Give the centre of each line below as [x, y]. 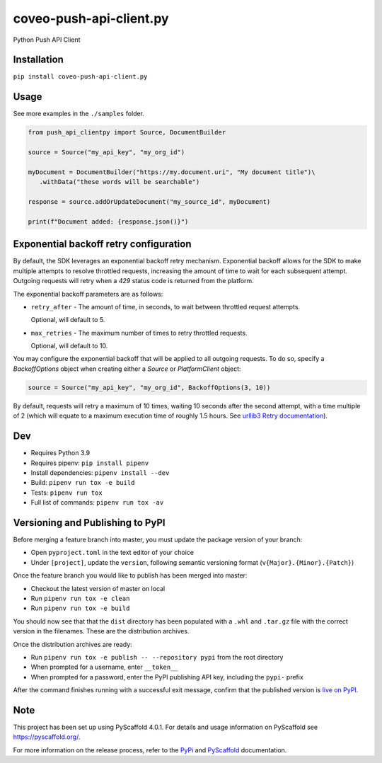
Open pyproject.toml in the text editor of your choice [112, 553]
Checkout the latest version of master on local [98, 588]
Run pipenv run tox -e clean [80, 598]
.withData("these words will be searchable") [120, 182]
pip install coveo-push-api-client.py [80, 77]
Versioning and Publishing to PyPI [89, 523]
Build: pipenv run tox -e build [83, 483]
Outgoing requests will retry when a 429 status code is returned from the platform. [133, 281]
